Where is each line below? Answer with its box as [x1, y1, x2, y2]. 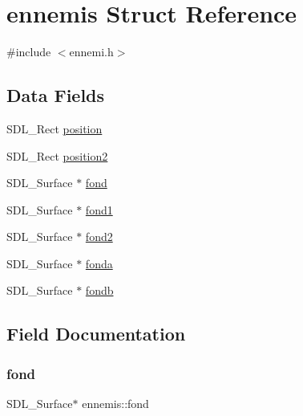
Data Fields [6, 83, 105, 108]
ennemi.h [69, 43, 114, 60]
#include [6, 43, 51, 60]
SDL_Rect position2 [6, 147, 108, 164]
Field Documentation [6, 321, 186, 346]
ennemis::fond [82, 395, 149, 412]
